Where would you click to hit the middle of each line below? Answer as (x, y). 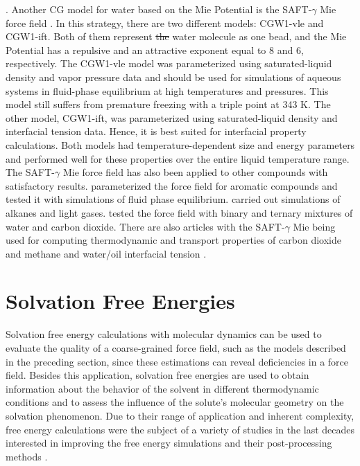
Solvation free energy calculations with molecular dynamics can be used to (164, 334)
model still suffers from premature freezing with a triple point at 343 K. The (168, 104)
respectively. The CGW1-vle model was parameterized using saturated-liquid (169, 63)
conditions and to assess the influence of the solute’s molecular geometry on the (175, 402)
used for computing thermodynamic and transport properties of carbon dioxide (173, 240)
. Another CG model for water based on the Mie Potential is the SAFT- (159, 9)
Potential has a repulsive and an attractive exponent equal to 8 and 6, (155, 50)
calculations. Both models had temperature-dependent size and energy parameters (180, 144)
